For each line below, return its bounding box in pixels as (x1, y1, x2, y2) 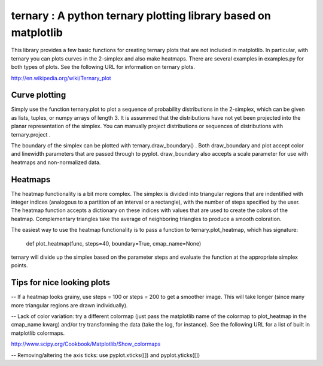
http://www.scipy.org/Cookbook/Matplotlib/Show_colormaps (11, 340, 161, 347)
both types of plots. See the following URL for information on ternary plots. (11, 63, 196, 71)
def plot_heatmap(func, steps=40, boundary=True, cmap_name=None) (26, 240, 202, 247)
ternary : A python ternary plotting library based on (11, 9, 272, 22)
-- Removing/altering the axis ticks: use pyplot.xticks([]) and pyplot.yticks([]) (11, 351, 200, 359)
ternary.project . (11, 131, 51, 138)
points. (11, 262, 28, 269)
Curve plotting (11, 90, 66, 100)
